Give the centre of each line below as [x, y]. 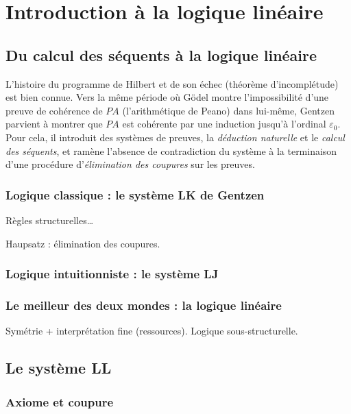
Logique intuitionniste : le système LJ [112, 274]
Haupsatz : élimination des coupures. [83, 243]
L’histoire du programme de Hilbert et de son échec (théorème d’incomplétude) [172, 83]
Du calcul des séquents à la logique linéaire [161, 54]
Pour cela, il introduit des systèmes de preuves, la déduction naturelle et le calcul [175, 137]
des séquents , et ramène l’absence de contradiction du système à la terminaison [171, 150]
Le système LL [59, 368]
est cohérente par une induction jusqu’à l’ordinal [224, 124]
